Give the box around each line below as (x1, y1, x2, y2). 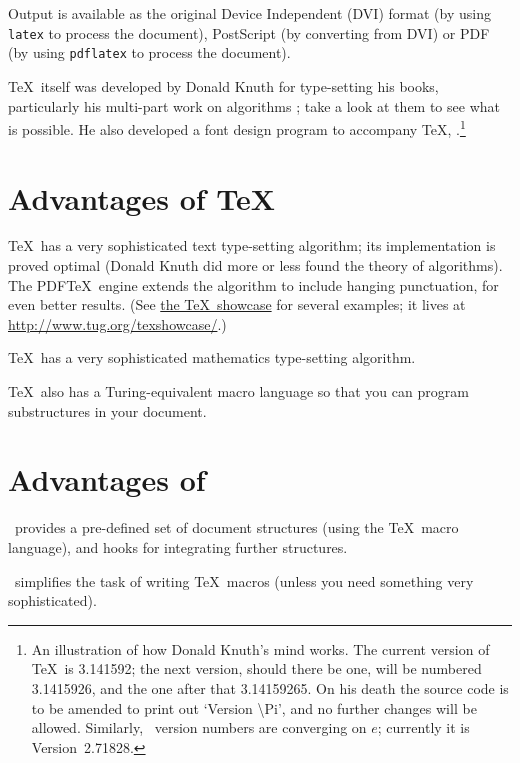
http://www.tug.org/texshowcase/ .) (8, 313, 227, 334)
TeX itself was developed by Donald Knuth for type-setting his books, (8, 75, 439, 96)
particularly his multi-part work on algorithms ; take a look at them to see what (8, 95, 500, 116)
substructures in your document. (8, 400, 207, 421)
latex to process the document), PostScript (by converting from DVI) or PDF (8, 22, 490, 43)
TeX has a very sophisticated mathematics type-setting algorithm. (8, 347, 416, 368)
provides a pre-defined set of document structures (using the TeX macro (14, 517, 459, 538)
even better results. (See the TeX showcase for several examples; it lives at (8, 294, 466, 315)
